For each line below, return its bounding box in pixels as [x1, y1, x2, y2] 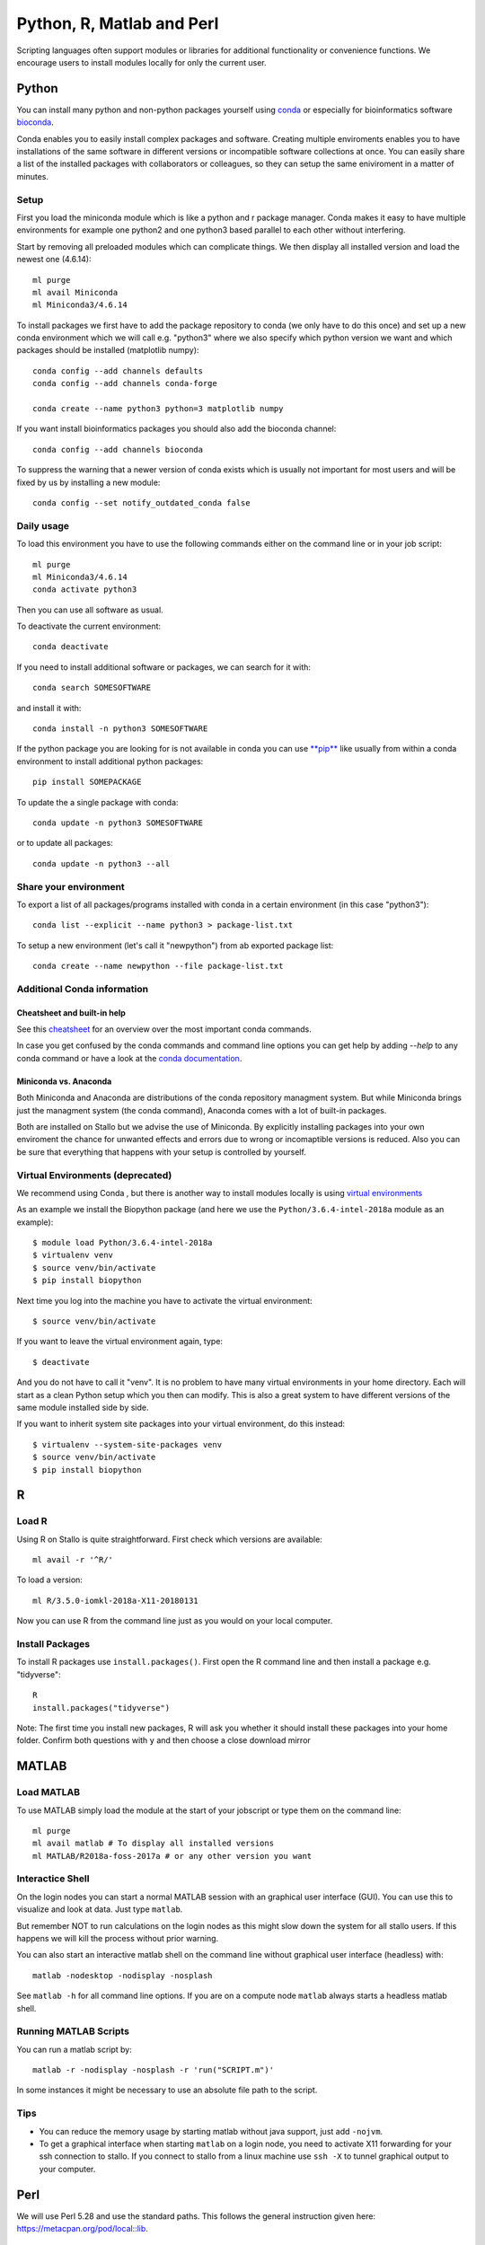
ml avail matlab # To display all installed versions [32, 1838, 274, 1849]
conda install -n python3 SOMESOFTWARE [32, 724, 208, 734]
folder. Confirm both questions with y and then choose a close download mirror [16, 1735, 312, 1746]
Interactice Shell [16, 1872, 90, 1885]
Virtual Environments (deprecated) [16, 1168, 172, 1181]
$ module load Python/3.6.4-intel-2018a [32, 1237, 213, 1248]
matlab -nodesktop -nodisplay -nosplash [32, 1970, 213, 1980]
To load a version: [16, 1574, 83, 1585]
